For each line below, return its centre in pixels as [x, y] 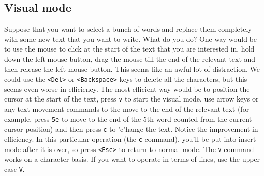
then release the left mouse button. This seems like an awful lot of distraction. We [132, 69]
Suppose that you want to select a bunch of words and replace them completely [128, 29]
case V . [14, 169]
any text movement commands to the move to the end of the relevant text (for [127, 109]
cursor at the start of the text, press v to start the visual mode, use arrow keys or [131, 99]
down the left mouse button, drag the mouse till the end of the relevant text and [130, 58]
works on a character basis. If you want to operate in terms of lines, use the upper [132, 159]
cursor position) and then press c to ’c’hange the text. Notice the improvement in [131, 129]
